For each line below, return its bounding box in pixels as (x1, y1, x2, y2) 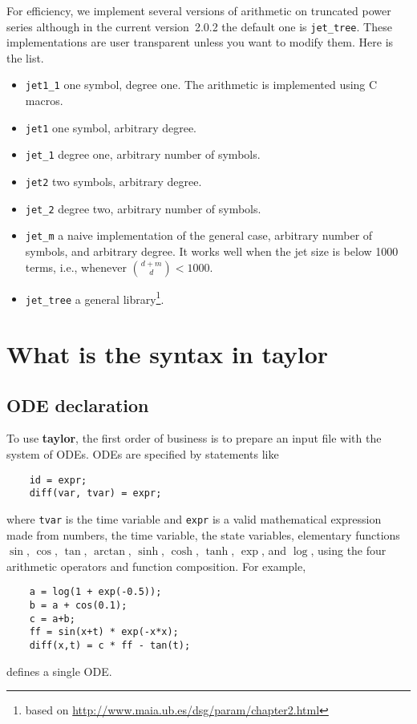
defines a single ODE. (6, 662, 112, 679)
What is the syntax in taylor (6, 338, 329, 370)
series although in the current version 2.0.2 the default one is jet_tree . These (6, 18, 392, 34)
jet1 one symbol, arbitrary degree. (25, 119, 197, 135)
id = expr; (29, 474, 87, 486)
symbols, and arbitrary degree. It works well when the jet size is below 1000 (25, 242, 399, 259)
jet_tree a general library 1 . (25, 288, 164, 307)
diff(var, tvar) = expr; (29, 487, 162, 500)
